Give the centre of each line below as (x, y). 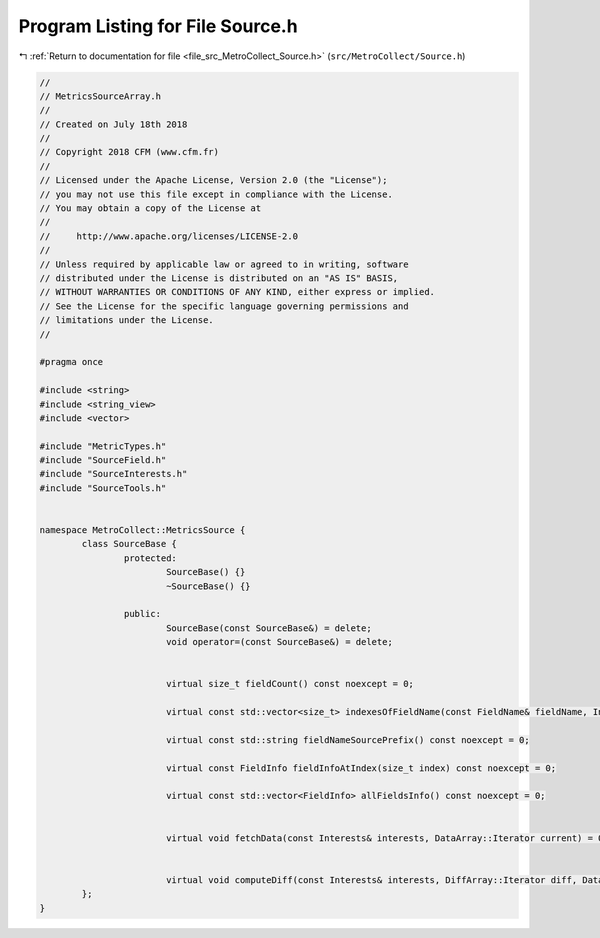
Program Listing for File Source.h (158, 26)
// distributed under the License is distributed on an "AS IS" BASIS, (219, 278)
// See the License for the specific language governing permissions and (224, 306)
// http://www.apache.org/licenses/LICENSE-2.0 (169, 236)
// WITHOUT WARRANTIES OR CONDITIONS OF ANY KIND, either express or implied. (237, 292)
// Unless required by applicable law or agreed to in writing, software (224, 264)
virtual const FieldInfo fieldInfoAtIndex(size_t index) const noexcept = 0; (361, 768)
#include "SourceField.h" (103, 460)
